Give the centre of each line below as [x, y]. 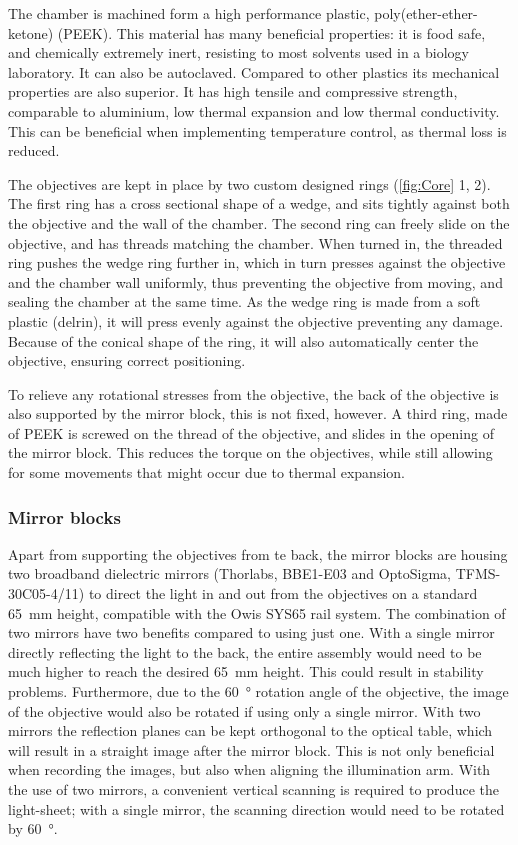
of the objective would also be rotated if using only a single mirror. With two [244, 710]
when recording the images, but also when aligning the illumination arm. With [249, 769]
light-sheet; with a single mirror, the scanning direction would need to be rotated [256, 808]
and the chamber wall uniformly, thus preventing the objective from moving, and [255, 281]
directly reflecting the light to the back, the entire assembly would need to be [245, 651]
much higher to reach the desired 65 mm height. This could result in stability [246, 671]
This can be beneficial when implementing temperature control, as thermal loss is [257, 130]
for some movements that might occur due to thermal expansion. [206, 472]
